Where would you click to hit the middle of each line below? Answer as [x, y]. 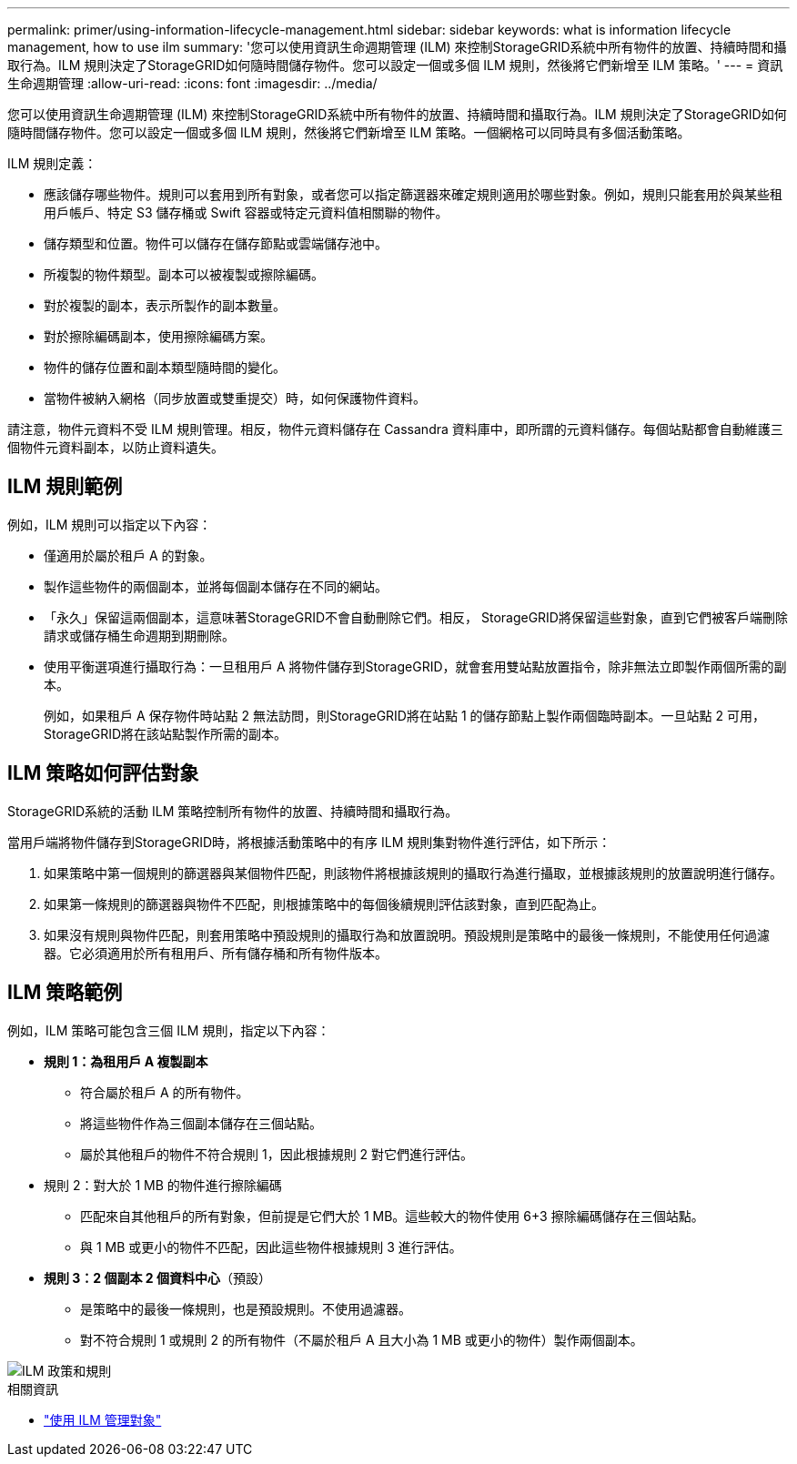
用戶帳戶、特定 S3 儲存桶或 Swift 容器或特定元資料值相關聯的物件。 [246, 212]
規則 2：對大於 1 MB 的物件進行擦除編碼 [163, 1185]
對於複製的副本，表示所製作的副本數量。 [165, 305]
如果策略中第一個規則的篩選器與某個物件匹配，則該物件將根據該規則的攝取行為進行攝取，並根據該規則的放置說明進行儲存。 [413, 873]
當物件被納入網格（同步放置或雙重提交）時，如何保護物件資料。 [235, 398]
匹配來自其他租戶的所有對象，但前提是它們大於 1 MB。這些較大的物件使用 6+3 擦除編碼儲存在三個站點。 [392, 1216]
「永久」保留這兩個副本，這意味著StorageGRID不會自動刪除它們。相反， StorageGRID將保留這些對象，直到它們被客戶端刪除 [416, 617]
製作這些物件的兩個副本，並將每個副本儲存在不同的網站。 [216, 586]
